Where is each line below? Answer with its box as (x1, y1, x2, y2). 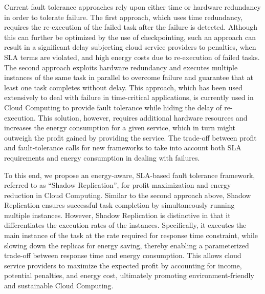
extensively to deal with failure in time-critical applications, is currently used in (4, 92, 254, 103)
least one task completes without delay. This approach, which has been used (4, 82, 242, 92)
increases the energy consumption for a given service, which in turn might (4, 122, 235, 133)
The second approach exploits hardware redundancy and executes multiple (4, 62, 238, 72)
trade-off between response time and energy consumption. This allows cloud (4, 250, 241, 261)
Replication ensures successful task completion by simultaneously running (4, 200, 235, 210)
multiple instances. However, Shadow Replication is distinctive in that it (4, 209, 231, 220)
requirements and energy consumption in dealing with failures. (4, 152, 200, 163)
